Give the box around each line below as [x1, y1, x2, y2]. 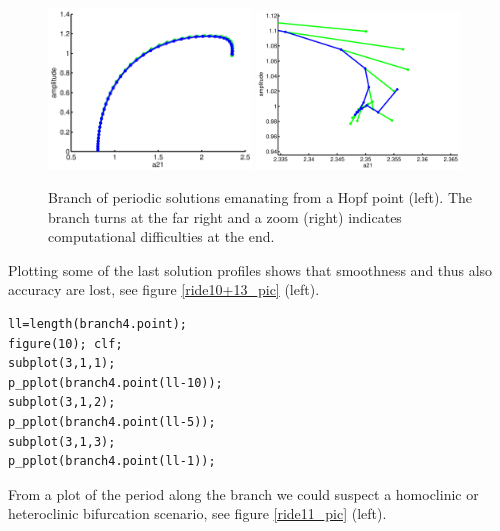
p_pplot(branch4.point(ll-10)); [8, 375, 223, 390]
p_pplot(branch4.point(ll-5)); [8, 415, 216, 430]
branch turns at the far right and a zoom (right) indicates [48, 206, 402, 227]
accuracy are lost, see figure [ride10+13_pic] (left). [8, 279, 320, 300]
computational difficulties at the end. [48, 226, 275, 247]
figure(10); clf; [8, 336, 123, 351]
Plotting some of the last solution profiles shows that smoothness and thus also [8, 259, 493, 280]
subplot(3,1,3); [8, 434, 116, 449]
